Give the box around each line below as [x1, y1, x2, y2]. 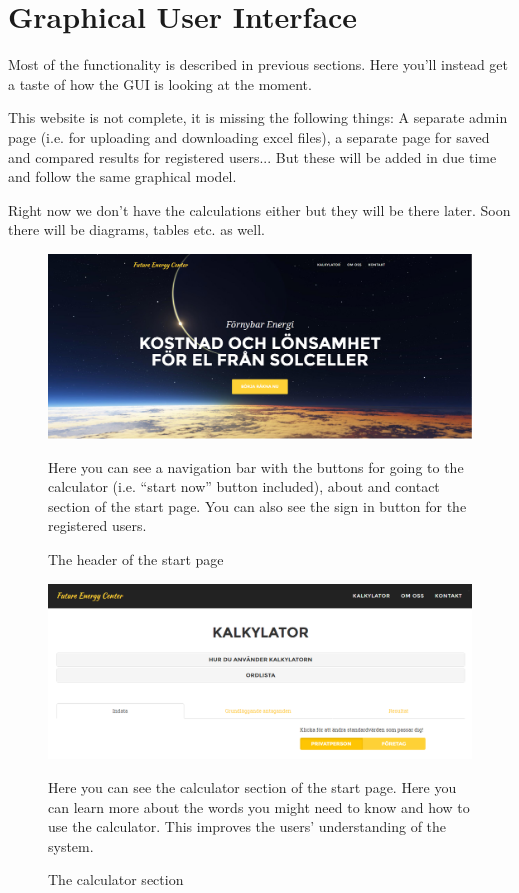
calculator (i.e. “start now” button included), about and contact [48, 476, 440, 497]
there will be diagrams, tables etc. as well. [8, 219, 265, 240]
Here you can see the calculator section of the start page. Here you [48, 777, 457, 798]
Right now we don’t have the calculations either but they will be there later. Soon [8, 199, 511, 220]
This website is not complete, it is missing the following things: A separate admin [8, 107, 508, 128]
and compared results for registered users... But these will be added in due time [8, 146, 497, 167]
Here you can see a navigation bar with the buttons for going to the [48, 456, 464, 477]
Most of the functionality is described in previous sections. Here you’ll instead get [8, 54, 508, 75]
